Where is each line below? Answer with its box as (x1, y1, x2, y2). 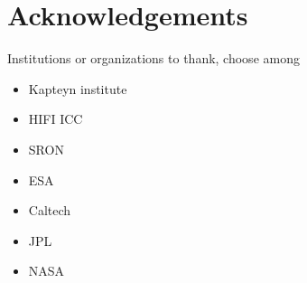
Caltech (28, 201, 71, 220)
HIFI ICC (28, 109, 83, 128)
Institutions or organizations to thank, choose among (7, 49, 300, 68)
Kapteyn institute (28, 79, 127, 98)
